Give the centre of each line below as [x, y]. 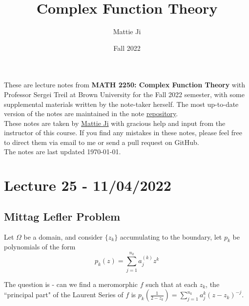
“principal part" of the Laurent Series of [64, 295]
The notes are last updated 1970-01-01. [62, 152]
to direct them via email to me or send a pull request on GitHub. [102, 142]
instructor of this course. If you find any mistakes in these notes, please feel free [123, 133]
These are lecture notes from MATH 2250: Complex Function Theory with [125, 85]
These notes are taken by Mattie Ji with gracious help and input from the [115, 123]
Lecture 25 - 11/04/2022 [88, 185]
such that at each [172, 284]
